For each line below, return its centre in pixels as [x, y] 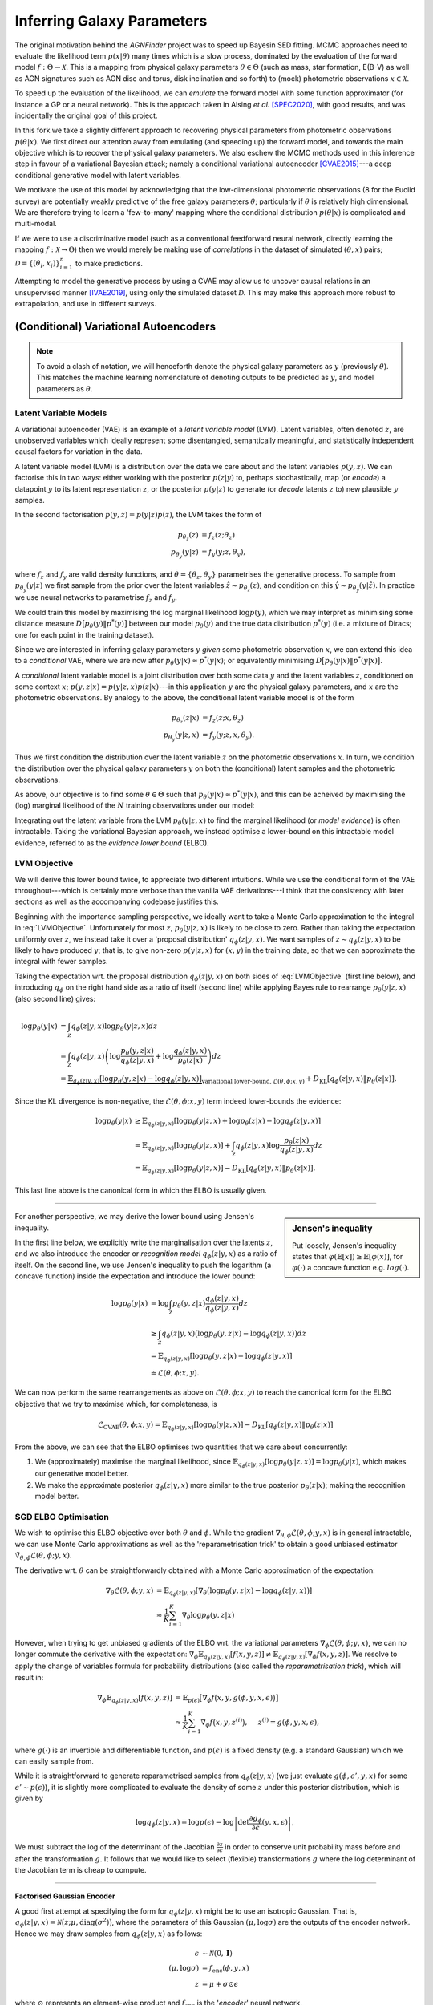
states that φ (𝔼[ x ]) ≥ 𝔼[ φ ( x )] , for [348, 1256]
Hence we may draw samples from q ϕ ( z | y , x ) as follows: [109, 1934]
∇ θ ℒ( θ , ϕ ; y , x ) [129, 1591]
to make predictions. [109, 263]
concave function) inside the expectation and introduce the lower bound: [135, 1276]
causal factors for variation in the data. [79, 452]
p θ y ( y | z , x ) [181, 736]
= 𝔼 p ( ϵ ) [188, 1699]
